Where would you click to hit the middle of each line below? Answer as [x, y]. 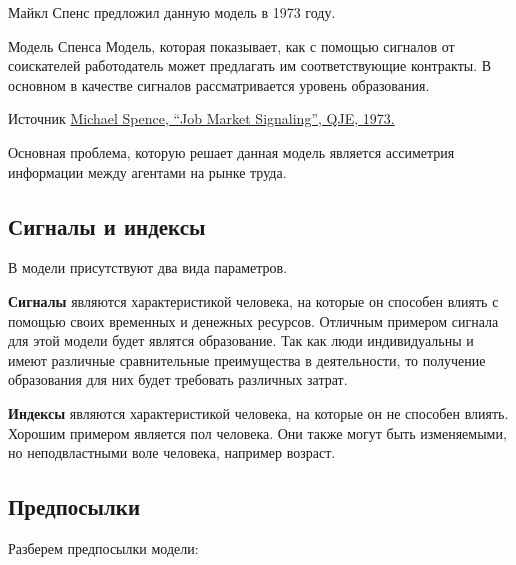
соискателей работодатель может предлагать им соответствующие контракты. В [250, 65]
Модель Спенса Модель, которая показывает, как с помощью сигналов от [231, 45]
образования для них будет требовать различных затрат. [178, 379]
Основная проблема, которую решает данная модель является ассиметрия [231, 151]
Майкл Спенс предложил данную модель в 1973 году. [172, 12]
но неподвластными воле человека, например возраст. [172, 452]
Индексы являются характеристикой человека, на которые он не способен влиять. [258, 412]
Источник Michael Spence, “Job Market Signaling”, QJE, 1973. [201, 118]
